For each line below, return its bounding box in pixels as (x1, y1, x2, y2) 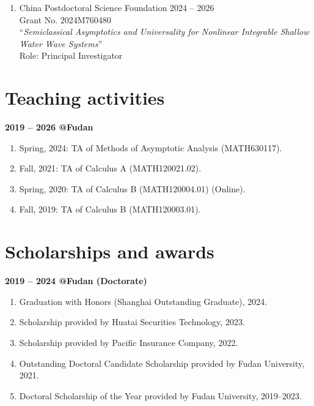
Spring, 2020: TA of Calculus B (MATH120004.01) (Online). (19, 182, 246, 195)
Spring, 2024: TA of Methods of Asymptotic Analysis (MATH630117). (19, 141, 282, 154)
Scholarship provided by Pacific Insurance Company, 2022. (19, 336, 238, 348)
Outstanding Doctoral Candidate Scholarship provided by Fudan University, (19, 356, 305, 369)
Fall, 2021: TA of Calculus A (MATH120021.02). (19, 162, 202, 175)
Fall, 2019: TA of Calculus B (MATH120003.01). (19, 203, 201, 216)
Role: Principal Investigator (19, 49, 123, 62)
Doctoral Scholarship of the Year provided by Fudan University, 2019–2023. (19, 389, 302, 402)
